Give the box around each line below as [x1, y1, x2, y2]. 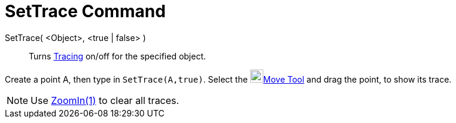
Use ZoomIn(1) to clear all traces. [31, 94, 180, 106]
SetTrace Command [5, 1, 166, 21]
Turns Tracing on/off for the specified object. [29, 51, 206, 61]
